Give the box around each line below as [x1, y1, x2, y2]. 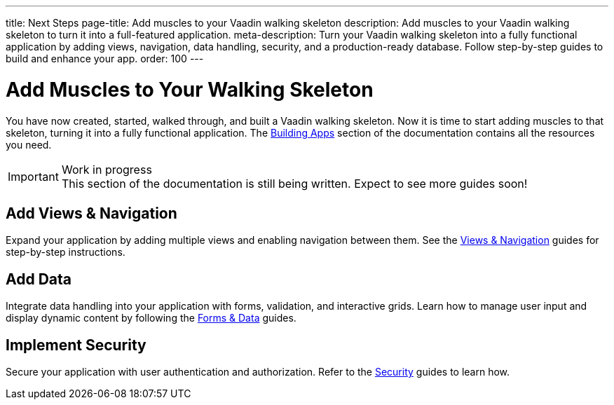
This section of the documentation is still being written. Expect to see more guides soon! [61, 176, 528, 191]
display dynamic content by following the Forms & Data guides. [6, 312, 296, 324]
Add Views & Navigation [6, 204, 177, 222]
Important [8, 169, 59, 184]
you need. [6, 138, 52, 151]
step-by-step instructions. [6, 246, 125, 259]
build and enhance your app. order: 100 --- [6, 53, 204, 64]
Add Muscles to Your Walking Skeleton [6, 77, 374, 102]
